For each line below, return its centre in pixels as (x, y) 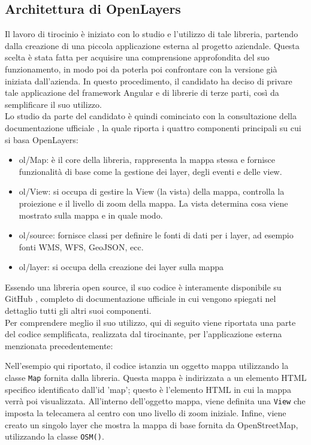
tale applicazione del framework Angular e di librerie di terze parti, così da (142, 93)
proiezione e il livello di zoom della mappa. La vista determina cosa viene (153, 203)
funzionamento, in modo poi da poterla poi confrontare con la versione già (141, 69)
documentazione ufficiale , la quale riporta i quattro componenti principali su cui (153, 127)
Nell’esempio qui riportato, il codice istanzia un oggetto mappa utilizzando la (147, 366)
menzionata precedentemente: (59, 345)
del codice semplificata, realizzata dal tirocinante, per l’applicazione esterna (144, 334)
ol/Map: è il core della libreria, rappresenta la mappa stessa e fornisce (147, 160)
